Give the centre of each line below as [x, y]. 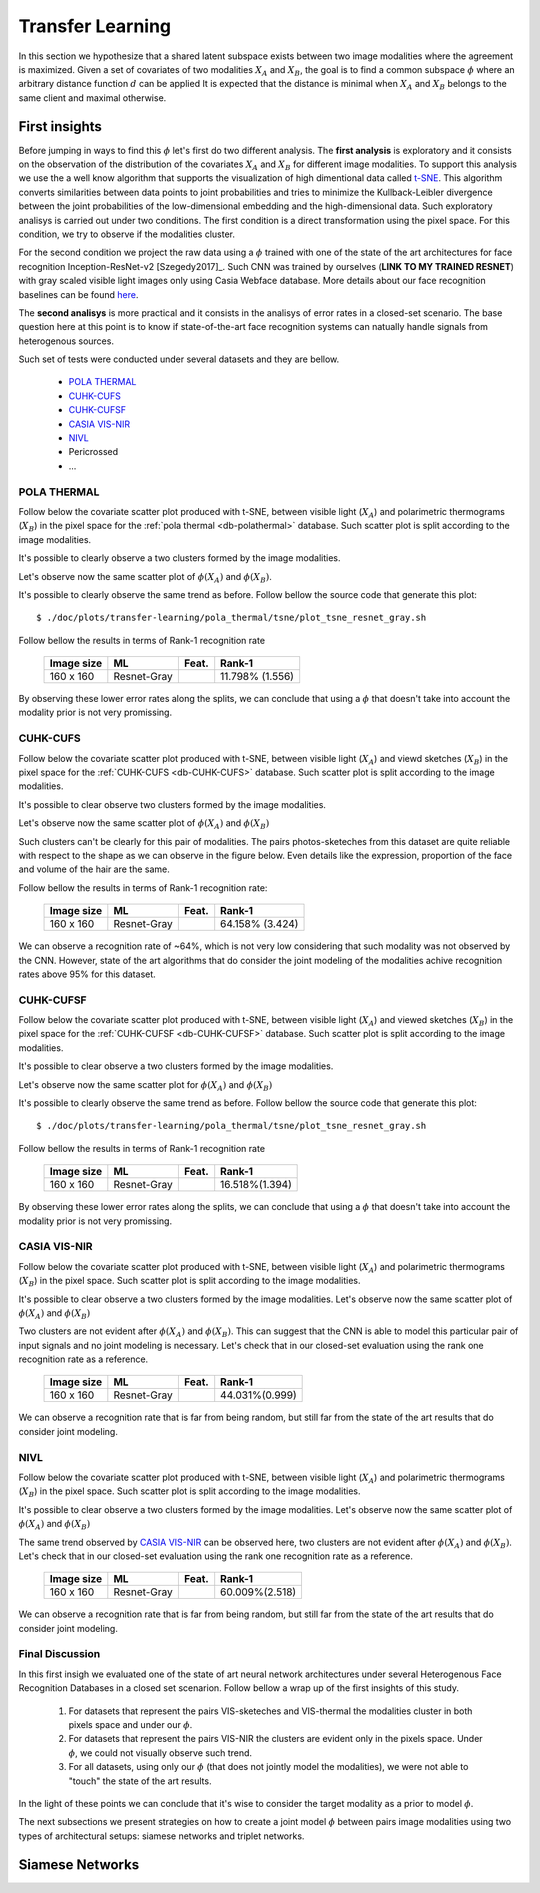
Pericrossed [93, 452]
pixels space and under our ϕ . [130, 1725]
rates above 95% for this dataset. [87, 974]
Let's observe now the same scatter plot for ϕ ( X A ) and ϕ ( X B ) [145, 1085]
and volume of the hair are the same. [94, 869]
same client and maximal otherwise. [92, 97]
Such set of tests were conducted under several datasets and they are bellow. [179, 359]
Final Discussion [59, 1654]
